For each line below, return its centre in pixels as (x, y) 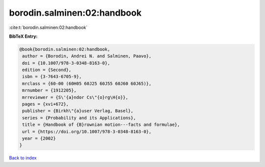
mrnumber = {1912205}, (50, 90)
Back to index (23, 158)
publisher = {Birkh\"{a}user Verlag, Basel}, (78, 111)
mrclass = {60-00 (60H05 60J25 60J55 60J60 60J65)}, (87, 83)
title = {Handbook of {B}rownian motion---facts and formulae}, (101, 125)
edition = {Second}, (47, 70)
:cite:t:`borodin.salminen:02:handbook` (48, 27)
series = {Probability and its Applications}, (79, 118)
